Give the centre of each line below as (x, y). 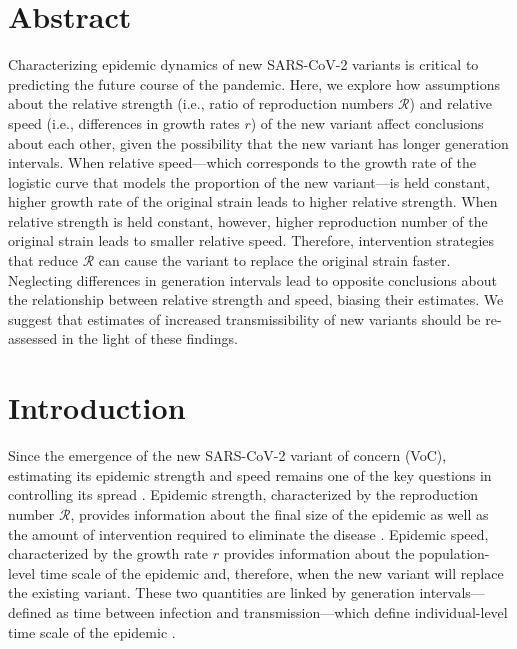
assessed (33, 338)
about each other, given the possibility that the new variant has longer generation (258, 142)
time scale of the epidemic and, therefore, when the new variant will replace (271, 572)
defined (30, 611)
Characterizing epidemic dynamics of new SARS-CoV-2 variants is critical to (243, 64)
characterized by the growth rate (108, 553)
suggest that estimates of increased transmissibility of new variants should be (244, 318)
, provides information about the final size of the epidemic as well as (279, 513)
